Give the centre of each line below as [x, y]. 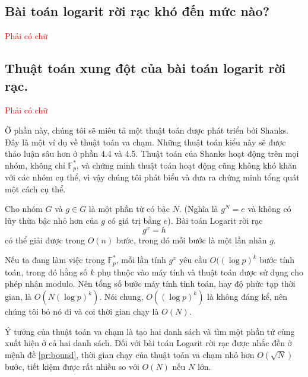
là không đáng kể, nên [247, 296]
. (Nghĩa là [199, 209]
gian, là [18, 296]
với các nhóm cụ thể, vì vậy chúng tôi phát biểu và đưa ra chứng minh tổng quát [152, 177]
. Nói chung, [121, 296]
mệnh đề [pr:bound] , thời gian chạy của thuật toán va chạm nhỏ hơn [130, 354]
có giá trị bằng [134, 220]
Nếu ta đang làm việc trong [55, 260]
